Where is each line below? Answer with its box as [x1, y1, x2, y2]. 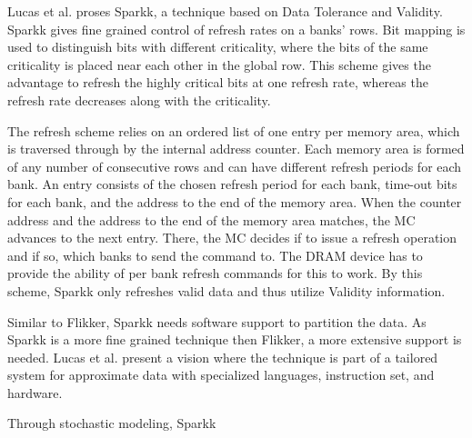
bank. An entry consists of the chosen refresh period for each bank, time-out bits [7, 174, 457, 194]
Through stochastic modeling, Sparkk [7, 413, 216, 433]
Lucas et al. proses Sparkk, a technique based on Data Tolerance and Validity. [7, 2, 443, 20]
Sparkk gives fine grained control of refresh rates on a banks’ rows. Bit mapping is [7, 19, 466, 38]
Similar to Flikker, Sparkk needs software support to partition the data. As [7, 312, 427, 331]
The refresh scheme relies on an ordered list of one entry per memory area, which [7, 121, 460, 140]
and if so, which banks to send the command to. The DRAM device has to [7, 245, 423, 264]
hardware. [7, 383, 63, 402]
